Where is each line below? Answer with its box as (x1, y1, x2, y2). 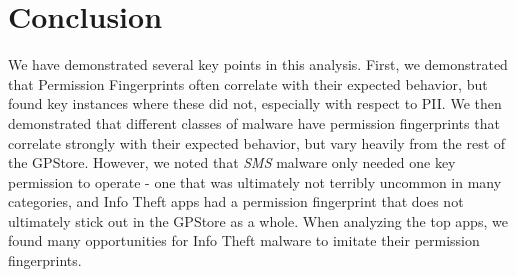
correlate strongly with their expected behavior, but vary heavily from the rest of (8, 132, 506, 153)
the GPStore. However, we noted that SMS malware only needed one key (8, 152, 456, 173)
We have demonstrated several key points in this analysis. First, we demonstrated (8, 54, 508, 75)
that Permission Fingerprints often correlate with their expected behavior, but (8, 73, 488, 94)
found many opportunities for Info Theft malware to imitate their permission (8, 230, 480, 251)
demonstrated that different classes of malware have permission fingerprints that (8, 112, 500, 133)
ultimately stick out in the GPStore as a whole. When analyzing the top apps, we (8, 210, 508, 231)
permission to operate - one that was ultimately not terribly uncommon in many (8, 171, 502, 192)
